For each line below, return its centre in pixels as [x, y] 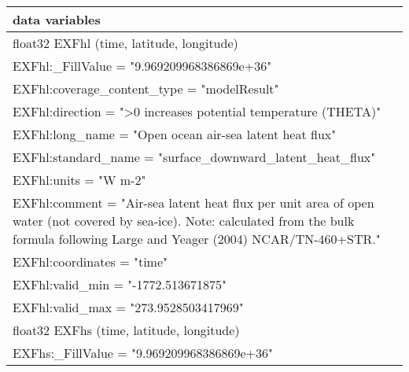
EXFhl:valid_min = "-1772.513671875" [120, 284]
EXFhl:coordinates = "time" [90, 262]
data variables [57, 19]
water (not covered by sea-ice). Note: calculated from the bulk [184, 221]
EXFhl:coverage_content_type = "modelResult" [146, 88]
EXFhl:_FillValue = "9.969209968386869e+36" [142, 66]
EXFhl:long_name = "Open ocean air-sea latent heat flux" [175, 134]
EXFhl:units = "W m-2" [79, 180]
